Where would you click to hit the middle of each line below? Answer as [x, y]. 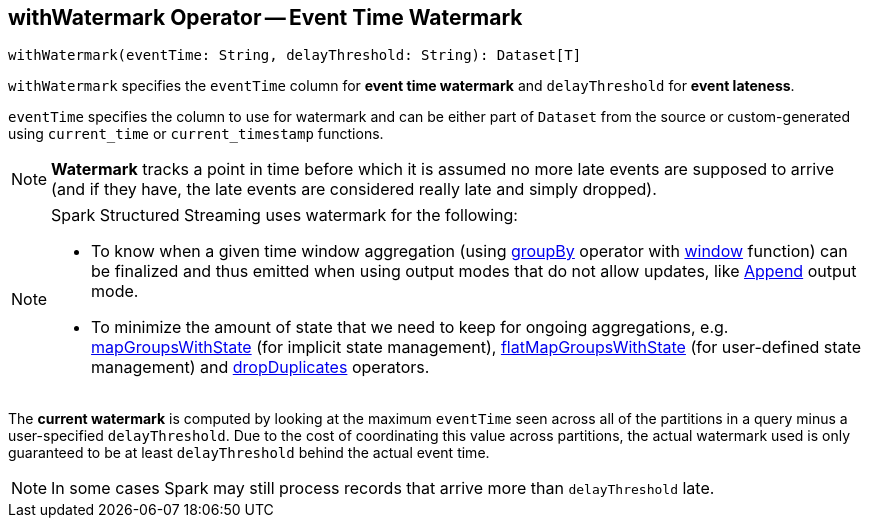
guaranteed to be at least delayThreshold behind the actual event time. [249, 453]
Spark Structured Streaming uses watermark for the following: [284, 215]
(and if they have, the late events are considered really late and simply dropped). [354, 189]
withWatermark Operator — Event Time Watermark [265, 17]
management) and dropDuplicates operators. [260, 367]
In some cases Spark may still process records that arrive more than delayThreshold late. [383, 488]
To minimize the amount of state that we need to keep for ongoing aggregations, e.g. [410, 327]
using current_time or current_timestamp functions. [196, 134]
